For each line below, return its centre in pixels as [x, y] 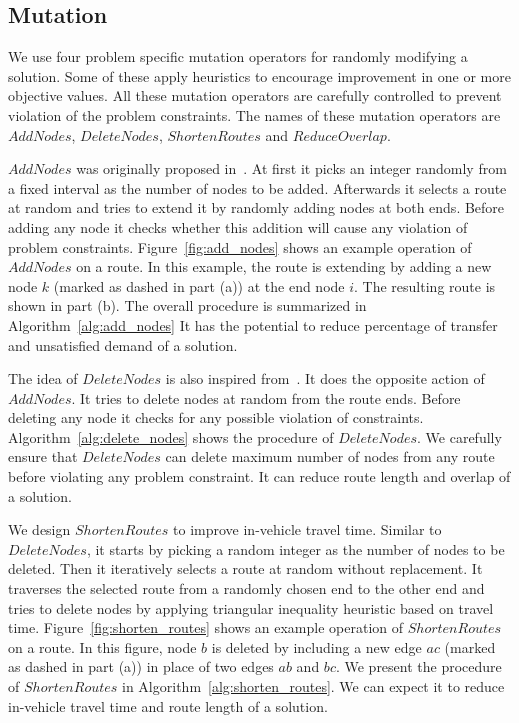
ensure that [43, 456]
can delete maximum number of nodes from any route [330, 456]
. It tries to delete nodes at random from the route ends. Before [266, 397]
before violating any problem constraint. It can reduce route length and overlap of [259, 476]
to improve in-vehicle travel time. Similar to [307, 529]
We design [39, 529]
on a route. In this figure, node [102, 646]
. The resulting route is [425, 285]
